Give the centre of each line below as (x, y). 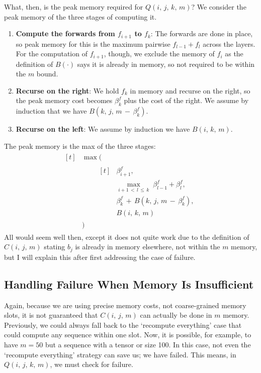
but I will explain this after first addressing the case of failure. (100, 257)
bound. (47, 74)
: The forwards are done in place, (202, 33)
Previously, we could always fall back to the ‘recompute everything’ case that (123, 324)
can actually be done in (176, 315)
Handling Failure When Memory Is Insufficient (129, 284)
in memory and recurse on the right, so (190, 90)
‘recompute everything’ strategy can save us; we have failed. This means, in (120, 354)
